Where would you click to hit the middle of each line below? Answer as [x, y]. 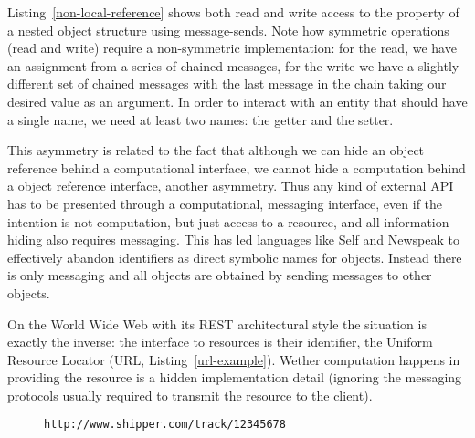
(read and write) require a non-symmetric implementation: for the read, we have [232, 48]
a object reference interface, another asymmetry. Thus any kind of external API [231, 186]
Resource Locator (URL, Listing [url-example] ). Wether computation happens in [234, 359]
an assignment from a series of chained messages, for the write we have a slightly [233, 65]
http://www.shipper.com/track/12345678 [165, 425]
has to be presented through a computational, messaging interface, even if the [225, 203]
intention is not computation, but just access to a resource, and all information [228, 221]
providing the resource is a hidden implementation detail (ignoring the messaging [235, 377]
